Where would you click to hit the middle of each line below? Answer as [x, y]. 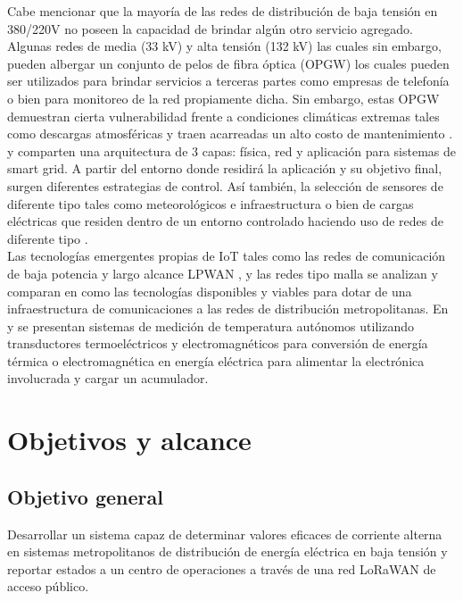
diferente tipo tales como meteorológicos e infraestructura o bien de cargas [211, 203]
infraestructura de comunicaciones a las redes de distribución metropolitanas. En [228, 309]
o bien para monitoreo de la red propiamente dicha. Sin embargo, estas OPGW [223, 98]
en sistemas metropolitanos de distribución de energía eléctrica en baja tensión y [227, 551]
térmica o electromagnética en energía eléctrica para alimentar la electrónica [216, 360]
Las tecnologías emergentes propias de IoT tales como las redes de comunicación [227, 256]
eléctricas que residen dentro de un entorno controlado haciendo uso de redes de [225, 221]
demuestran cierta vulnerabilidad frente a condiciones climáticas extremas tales [223, 116]
